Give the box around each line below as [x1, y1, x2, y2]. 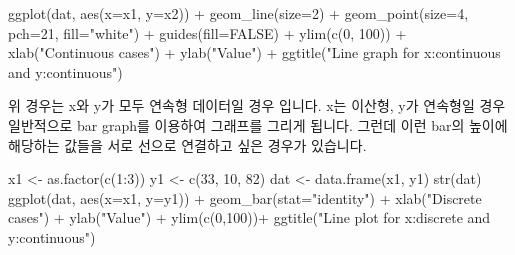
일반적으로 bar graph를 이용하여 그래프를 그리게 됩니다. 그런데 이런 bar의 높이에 [8, 114, 508, 135]
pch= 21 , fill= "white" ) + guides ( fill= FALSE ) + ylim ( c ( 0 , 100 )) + [8, 22, 407, 43]
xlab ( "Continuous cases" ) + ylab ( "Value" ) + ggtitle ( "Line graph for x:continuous [8, 42, 501, 63]
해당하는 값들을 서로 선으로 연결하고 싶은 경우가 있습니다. [8, 134, 367, 155]
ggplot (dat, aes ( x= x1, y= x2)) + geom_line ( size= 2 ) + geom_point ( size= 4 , [8, 3, 469, 23]
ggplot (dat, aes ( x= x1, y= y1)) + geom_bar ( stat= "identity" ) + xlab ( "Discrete [8, 187, 482, 208]
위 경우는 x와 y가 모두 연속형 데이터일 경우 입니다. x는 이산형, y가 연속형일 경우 [8, 95, 506, 116]
